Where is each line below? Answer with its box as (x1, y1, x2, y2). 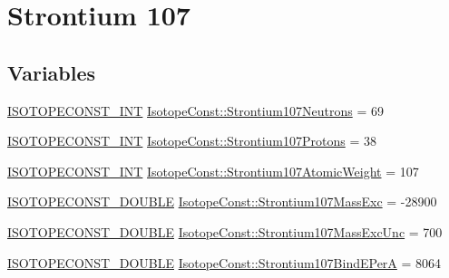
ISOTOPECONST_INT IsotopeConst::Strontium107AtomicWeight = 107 (7, 161, 419, 180)
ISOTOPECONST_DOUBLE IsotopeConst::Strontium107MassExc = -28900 (7, 192, 437, 211)
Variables (7, 58, 96, 86)
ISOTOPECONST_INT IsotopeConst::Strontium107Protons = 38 (7, 131, 376, 150)
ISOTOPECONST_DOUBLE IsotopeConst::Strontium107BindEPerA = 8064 (7, 253, 442, 272)
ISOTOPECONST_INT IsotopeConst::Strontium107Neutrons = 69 (7, 101, 384, 120)
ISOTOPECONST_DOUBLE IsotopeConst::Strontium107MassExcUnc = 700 (7, 222, 443, 241)
